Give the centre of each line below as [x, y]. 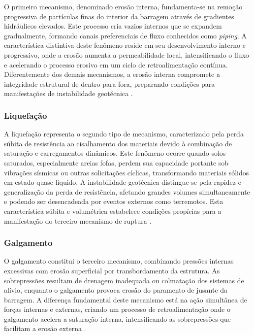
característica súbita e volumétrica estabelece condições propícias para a [113, 211]
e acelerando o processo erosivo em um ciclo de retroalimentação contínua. [116, 64]
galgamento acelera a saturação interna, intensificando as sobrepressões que [117, 318]
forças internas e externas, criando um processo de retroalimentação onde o [117, 309]
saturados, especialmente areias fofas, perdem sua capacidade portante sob [116, 162]
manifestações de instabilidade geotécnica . [68, 93]
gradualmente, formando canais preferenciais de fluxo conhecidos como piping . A [125, 35]
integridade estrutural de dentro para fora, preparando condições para [110, 84]
